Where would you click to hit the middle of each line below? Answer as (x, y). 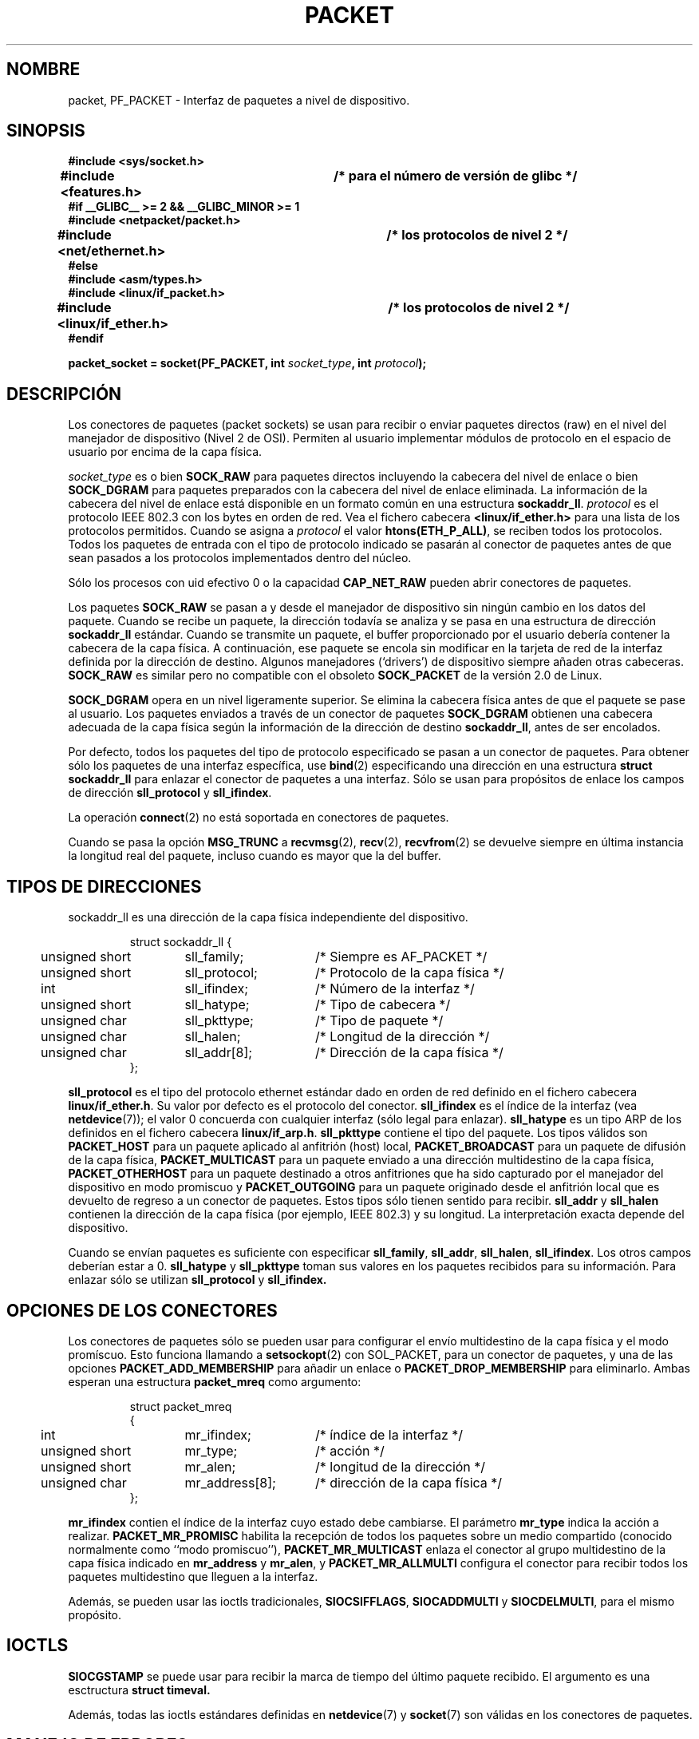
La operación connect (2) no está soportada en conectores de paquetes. (259, 818)
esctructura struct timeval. (139, 1689)
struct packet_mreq (181, 1406)
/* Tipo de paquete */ (379, 1021)
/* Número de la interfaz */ (395, 989)
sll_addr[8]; (219, 1053)
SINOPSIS (46, 131)
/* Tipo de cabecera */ (383, 1005)
